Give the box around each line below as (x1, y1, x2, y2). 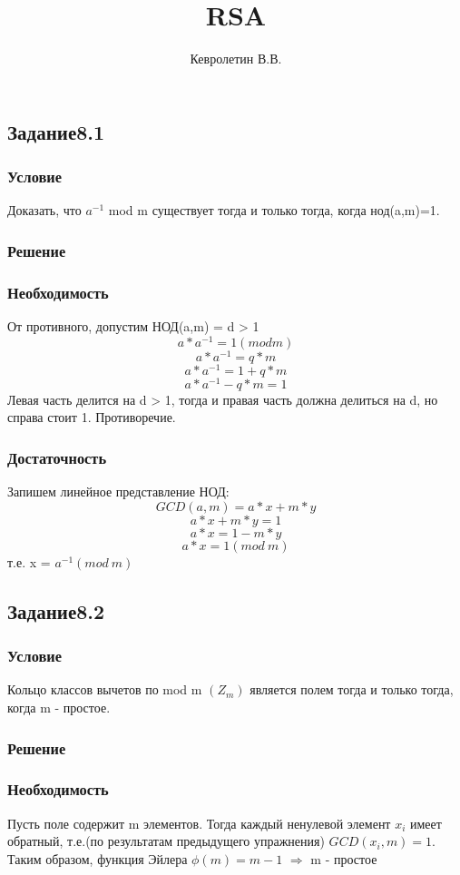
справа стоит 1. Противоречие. (7, 408, 176, 427)
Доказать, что (7, 201, 82, 220)
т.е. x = (7, 552, 51, 571)
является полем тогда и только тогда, (250, 680, 454, 699)
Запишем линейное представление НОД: (7, 482, 230, 501)
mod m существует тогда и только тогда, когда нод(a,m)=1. (108, 201, 440, 220)
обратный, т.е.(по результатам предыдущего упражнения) (7, 831, 325, 850)
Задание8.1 (7, 117, 105, 145)
